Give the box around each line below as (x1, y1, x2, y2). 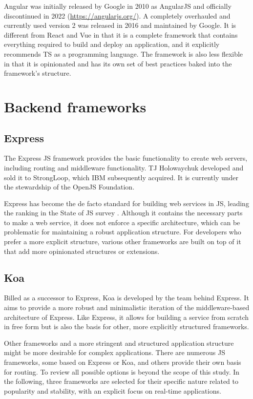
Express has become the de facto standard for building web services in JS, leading (4, 198, 249, 208)
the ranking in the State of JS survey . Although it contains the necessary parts (4, 208, 243, 218)
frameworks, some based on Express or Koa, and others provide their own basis (4, 357, 241, 367)
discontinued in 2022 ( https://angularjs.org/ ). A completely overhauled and (4, 10, 231, 21)
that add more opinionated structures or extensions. (4, 246, 160, 256)
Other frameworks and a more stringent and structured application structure (4, 337, 234, 348)
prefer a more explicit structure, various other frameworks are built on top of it (4, 236, 241, 247)
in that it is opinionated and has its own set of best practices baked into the (4, 58, 232, 68)
